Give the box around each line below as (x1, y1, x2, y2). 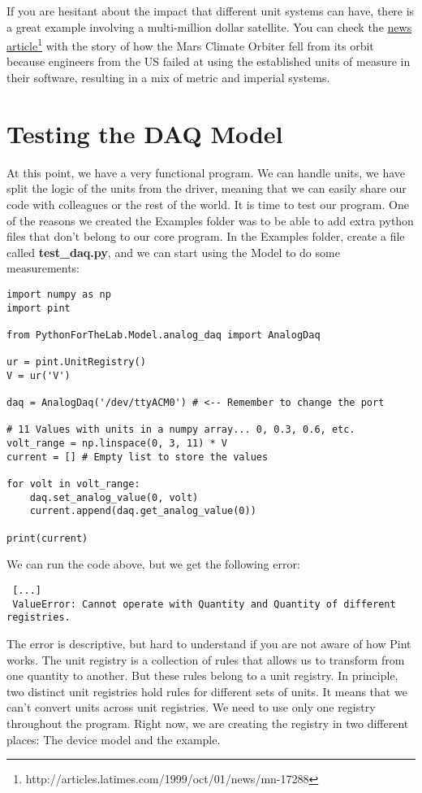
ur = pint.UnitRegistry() (6, 356, 146, 368)
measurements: (6, 259, 80, 277)
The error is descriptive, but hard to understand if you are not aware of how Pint (6, 634, 411, 651)
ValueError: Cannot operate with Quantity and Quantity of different (12, 598, 396, 610)
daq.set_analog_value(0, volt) (29, 491, 199, 503)
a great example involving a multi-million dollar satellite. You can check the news (6, 18, 412, 35)
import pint (6, 302, 71, 314)
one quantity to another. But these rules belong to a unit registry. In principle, (6, 667, 398, 684)
